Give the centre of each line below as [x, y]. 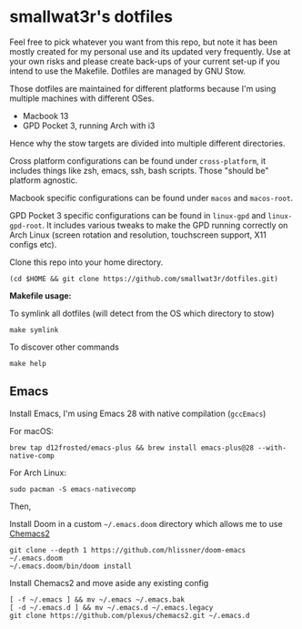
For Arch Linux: [38, 472]
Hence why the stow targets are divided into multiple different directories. [147, 143]
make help [28, 363]
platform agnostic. [44, 180]
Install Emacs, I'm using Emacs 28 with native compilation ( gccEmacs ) [138, 413]
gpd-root [26, 226]
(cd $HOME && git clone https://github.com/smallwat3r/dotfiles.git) [144, 279]
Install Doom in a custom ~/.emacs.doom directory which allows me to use [146, 523]
